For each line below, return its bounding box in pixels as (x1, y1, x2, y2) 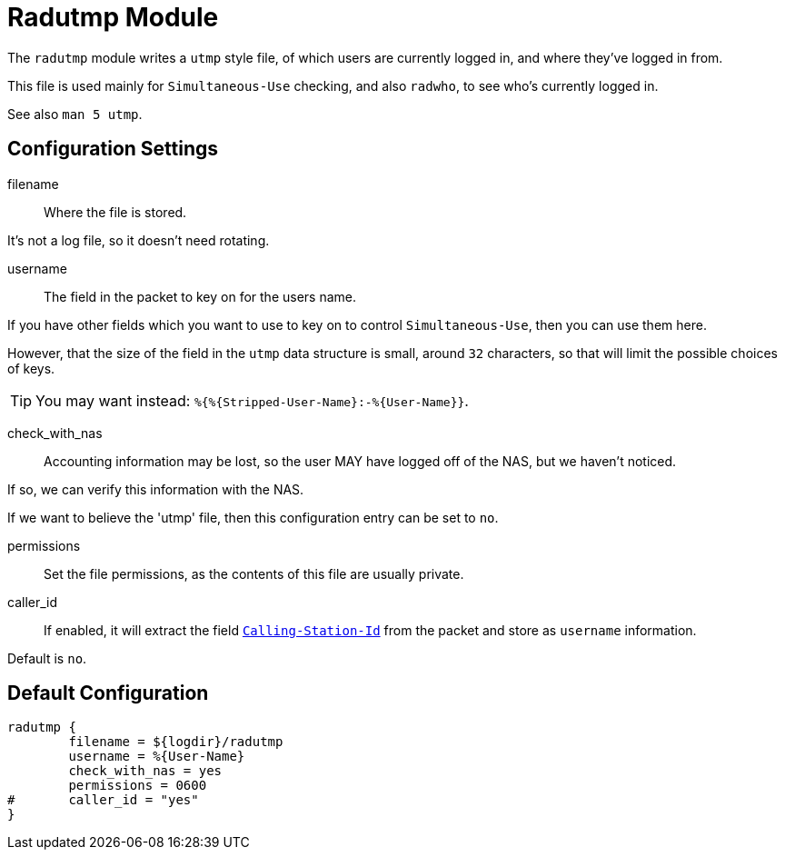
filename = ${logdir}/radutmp (68, 734, 283, 750)
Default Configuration (7, 682, 209, 705)
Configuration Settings (7, 137, 219, 161)
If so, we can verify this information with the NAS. (7, 481, 304, 497)
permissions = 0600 (68, 778, 207, 793)
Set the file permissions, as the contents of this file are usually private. (44, 565, 464, 582)
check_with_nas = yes (68, 763, 223, 779)
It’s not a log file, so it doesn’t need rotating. (7, 232, 270, 248)
